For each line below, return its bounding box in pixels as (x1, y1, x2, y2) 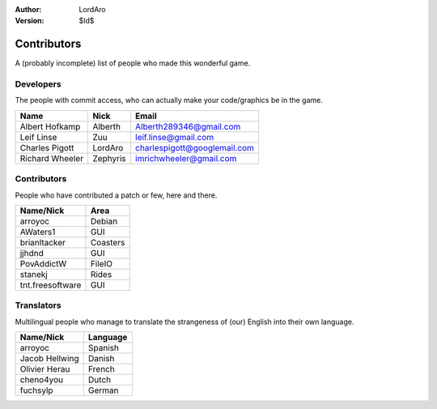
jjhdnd (19, 247, 44, 258)
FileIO (90, 258, 113, 269)
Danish (87, 353, 115, 364)
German (87, 385, 119, 396)
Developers (15, 79, 62, 90)
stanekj (19, 268, 48, 279)
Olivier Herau (19, 364, 70, 375)
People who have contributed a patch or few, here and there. (15, 190, 218, 200)
